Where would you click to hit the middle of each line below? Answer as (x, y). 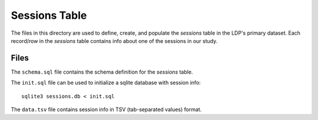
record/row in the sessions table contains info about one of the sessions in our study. (114, 41)
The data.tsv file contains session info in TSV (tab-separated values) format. (106, 109)
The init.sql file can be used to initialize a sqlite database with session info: (106, 83)
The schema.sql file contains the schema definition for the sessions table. (102, 72)
